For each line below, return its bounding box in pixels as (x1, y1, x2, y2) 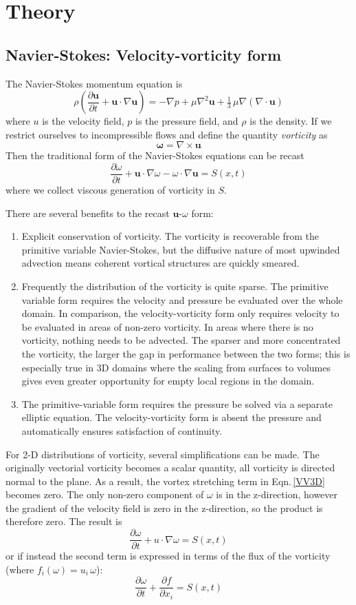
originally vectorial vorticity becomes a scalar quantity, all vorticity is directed (5, 460, 335, 475)
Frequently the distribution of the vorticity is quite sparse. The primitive (21, 278, 329, 293)
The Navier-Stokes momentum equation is (5, 76, 183, 90)
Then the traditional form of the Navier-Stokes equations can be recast (5, 148, 304, 163)
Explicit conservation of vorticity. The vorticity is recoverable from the (21, 229, 320, 243)
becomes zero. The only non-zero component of (5, 487, 204, 502)
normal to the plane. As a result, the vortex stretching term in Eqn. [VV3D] (5, 473, 325, 488)
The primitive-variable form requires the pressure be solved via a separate (21, 396, 333, 411)
